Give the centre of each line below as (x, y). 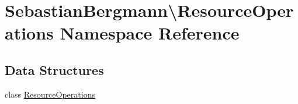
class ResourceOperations (50, 94)
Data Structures (54, 69)
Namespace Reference (150, 33)
